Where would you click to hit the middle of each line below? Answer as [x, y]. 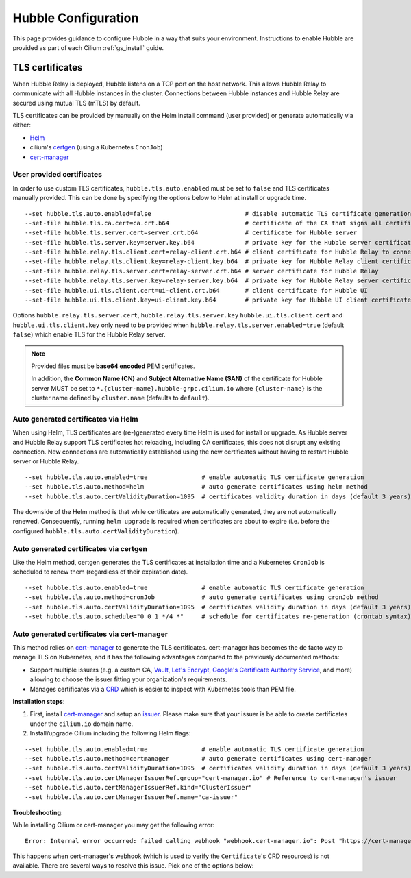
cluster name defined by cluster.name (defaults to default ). [120, 398]
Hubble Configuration [76, 18]
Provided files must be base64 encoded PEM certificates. [113, 366]
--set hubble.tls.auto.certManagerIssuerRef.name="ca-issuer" [132, 797]
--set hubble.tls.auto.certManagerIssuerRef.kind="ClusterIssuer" [139, 788]
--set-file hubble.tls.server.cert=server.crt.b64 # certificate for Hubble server [191, 233]
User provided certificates [58, 175]
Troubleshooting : [38, 812]
